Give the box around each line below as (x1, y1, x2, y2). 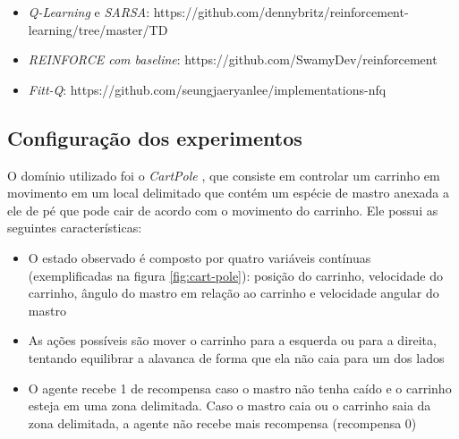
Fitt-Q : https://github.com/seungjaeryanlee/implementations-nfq (28, 80, 387, 98)
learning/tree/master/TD (28, 20, 168, 38)
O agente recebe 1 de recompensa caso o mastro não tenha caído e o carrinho (28, 378, 452, 397)
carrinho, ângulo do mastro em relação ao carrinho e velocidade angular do (28, 283, 439, 302)
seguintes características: (7, 218, 142, 237)
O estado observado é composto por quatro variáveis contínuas (28, 248, 371, 266)
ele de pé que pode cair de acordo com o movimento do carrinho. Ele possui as (7, 200, 438, 219)
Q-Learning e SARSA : (28, 3, 150, 21)
